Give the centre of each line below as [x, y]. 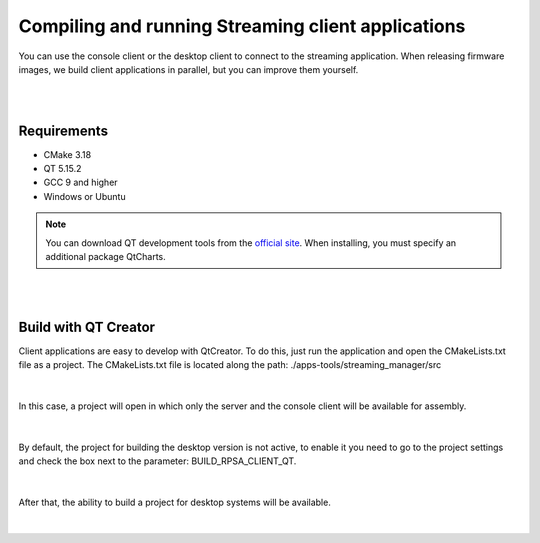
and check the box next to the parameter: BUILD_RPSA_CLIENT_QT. [157, 461]
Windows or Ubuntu [84, 196]
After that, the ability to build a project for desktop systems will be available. [175, 502]
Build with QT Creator [86, 326]
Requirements [63, 130]
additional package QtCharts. [106, 256]
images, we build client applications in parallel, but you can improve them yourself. [188, 69]
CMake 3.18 [67, 154]
